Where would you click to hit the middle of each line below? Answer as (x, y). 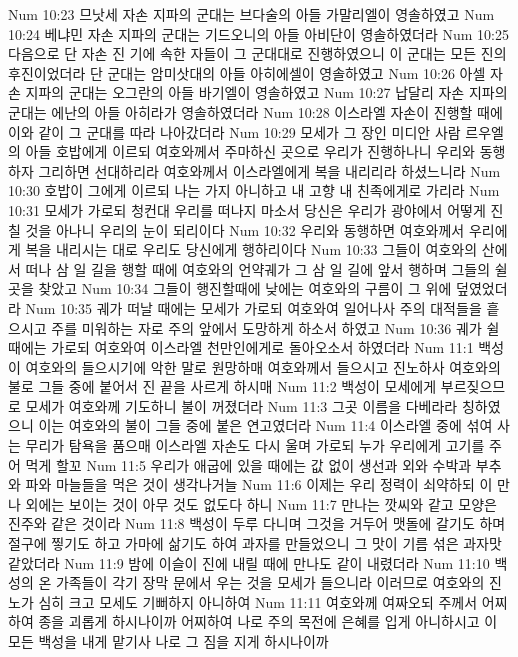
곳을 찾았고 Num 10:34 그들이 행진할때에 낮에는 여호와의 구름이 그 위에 (230, 288)
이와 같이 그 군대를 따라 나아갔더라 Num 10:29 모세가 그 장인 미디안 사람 (234, 131)
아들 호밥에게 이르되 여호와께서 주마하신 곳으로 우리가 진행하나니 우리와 (250, 151)
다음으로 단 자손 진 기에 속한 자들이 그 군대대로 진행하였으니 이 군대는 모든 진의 (257, 53)
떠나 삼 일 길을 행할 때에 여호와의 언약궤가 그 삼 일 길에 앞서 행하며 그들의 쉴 (266, 268)
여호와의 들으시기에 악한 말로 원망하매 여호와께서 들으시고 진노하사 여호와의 (263, 366)
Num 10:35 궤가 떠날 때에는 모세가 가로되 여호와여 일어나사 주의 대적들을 (253, 307)
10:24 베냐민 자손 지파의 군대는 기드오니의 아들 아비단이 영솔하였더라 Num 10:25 (258, 33)
